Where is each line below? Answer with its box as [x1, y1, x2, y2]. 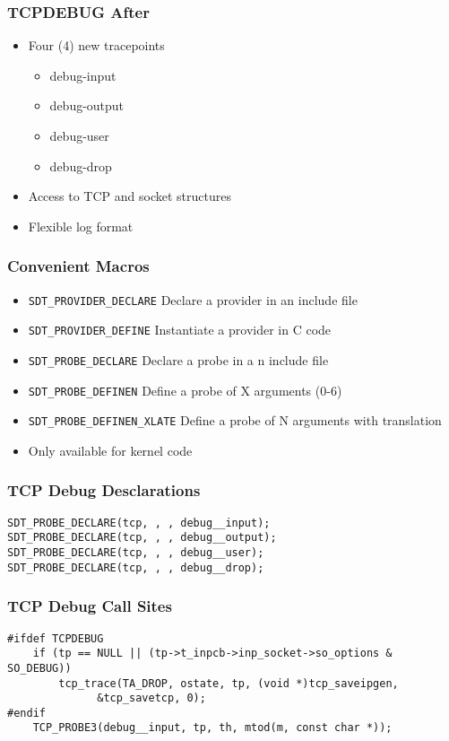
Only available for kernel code [28, 440, 193, 459]
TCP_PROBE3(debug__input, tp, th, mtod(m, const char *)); [32, 721, 393, 735]
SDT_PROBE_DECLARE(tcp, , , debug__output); [7, 531, 277, 545]
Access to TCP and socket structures [28, 187, 231, 205]
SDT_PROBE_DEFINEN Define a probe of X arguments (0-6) [28, 380, 342, 399]
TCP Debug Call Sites [7, 595, 172, 617]
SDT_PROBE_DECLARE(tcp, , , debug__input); [7, 516, 271, 529]
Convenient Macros [7, 255, 150, 277]
